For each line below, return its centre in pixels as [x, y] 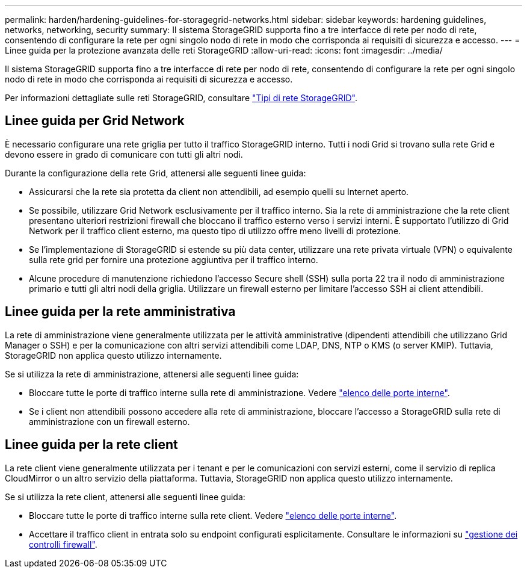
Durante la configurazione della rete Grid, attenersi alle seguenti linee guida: [156, 173]
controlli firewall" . [63, 544]
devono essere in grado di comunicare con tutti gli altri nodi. [124, 154]
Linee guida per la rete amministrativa [120, 312]
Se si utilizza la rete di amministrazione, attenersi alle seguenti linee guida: [152, 374]
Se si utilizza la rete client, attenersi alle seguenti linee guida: [125, 497]
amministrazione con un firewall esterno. [109, 421]
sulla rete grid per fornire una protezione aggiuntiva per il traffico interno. [174, 259]
